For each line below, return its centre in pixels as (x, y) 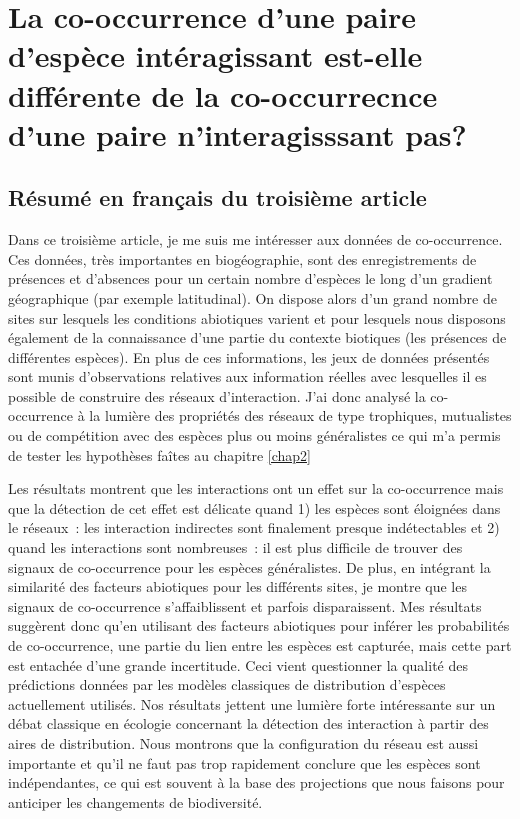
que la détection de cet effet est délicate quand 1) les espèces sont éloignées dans (254, 507)
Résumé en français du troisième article (217, 197)
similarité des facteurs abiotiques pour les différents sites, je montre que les (237, 586)
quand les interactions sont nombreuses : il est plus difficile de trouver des (235, 547)
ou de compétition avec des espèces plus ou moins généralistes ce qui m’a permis (254, 435)
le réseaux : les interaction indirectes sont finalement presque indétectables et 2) (254, 527)
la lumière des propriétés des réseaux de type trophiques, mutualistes (300, 415)
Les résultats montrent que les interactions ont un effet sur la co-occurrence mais (256, 488)
